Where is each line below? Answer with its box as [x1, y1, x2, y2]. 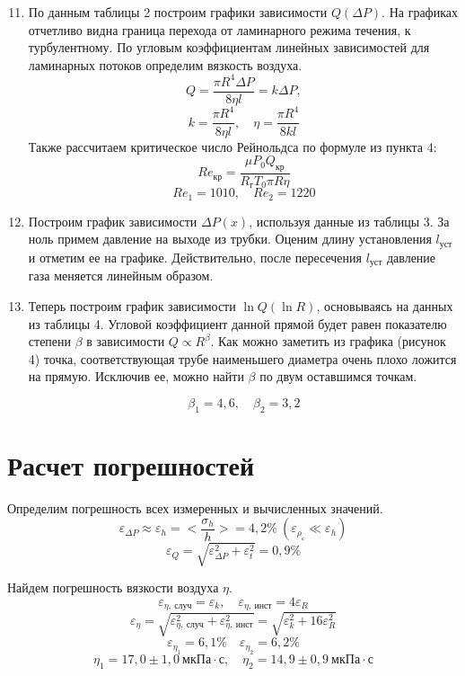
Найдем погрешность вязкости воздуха [7, 577, 219, 596]
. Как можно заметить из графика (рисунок [210, 332, 446, 351]
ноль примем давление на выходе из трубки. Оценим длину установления [28, 229, 432, 248]
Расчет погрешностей [7, 446, 255, 483]
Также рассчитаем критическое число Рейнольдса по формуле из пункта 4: [28, 137, 437, 156]
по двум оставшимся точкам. [259, 367, 417, 386]
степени [28, 332, 72, 351]
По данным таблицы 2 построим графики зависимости [28, 3, 328, 21]
